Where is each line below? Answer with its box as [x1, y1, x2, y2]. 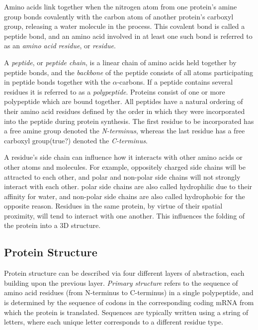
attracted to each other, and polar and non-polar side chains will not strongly [4, 171, 241, 182]
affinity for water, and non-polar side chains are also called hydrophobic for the [4, 191, 245, 201]
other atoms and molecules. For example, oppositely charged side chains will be [4, 161, 246, 172]
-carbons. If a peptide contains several [117, 77, 233, 87]
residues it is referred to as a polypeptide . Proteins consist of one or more [4, 86, 225, 97]
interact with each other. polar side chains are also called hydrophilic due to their [4, 181, 253, 192]
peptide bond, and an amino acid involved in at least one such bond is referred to [4, 30, 253, 41]
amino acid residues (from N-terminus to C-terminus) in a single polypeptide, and [4, 287, 254, 298]
